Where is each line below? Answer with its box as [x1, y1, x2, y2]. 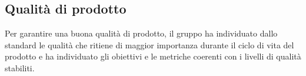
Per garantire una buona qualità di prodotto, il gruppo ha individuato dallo [5, 27, 278, 39]
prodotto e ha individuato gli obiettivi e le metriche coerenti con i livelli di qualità [5, 50, 301, 62]
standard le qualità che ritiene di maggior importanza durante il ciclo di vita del [5, 38, 294, 51]
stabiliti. [5, 61, 35, 74]
